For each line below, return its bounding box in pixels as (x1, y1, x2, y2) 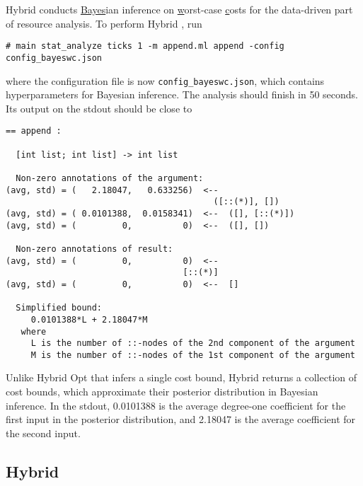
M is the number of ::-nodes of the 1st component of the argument (30, 349, 355, 360)
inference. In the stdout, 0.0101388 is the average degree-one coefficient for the (6, 398, 346, 412)
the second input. (6, 425, 81, 440)
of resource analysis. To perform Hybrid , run (6, 16, 202, 30)
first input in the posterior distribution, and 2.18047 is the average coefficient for (6, 412, 356, 427)
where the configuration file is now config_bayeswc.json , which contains (6, 73, 325, 88)
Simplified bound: (16, 303, 103, 313)
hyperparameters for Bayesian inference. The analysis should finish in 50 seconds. (6, 87, 359, 102)
